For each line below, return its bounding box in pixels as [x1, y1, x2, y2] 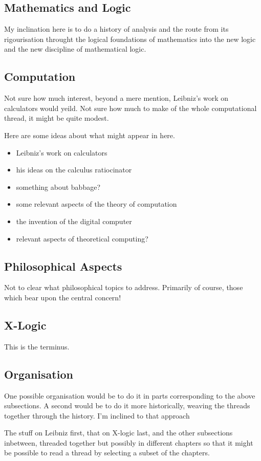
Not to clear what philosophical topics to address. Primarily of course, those [4, 282, 243, 293]
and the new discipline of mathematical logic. [4, 43, 146, 54]
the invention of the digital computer [16, 215, 132, 226]
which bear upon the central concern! [4, 292, 121, 302]
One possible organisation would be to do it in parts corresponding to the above [4, 390, 255, 401]
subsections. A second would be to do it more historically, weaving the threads [4, 400, 250, 411]
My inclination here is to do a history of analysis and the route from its [4, 24, 229, 34]
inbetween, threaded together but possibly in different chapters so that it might [4, 437, 253, 448]
